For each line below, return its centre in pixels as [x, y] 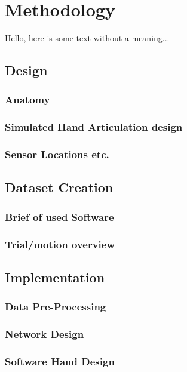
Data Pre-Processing [56, 307]
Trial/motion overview [60, 244]
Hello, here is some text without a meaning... [87, 38]
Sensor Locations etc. [57, 154]
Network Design [45, 334]
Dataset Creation [59, 187]
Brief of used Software [59, 216]
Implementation [55, 277]
